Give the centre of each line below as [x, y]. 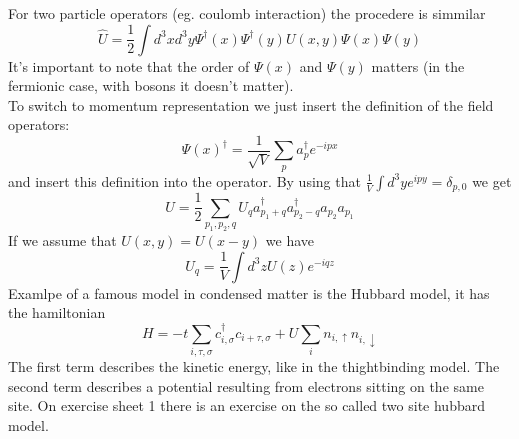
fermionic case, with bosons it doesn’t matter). [151, 85]
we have [290, 240]
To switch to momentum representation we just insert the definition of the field [251, 104]
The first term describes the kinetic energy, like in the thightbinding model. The [254, 366]
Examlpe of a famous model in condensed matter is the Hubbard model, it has [249, 292]
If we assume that [62, 240]
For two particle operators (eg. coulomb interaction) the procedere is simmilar [247, 13]
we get [492, 180]
